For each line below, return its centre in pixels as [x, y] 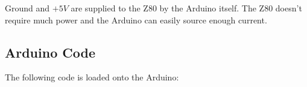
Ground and [27, 8]
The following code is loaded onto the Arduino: [92, 77]
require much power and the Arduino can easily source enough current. [136, 19]
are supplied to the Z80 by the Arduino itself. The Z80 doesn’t [186, 8]
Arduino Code [50, 52]
